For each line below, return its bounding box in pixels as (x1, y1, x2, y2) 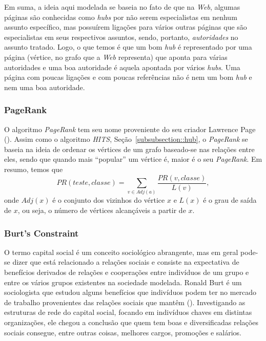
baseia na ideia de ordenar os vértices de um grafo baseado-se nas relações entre (4, 143, 255, 154)
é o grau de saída (203, 195, 257, 205)
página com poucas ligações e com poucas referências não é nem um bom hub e (4, 72, 252, 82)
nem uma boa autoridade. (4, 81, 85, 92)
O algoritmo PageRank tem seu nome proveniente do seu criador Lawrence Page (4, 123, 256, 134)
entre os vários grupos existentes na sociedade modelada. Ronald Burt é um (4, 276, 242, 287)
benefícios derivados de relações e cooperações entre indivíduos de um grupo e (4, 266, 249, 277)
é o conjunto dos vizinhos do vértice (52, 195, 165, 205)
